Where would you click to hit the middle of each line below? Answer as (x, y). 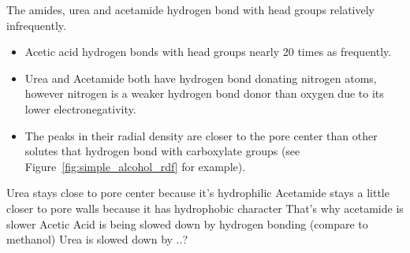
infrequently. (36, 25)
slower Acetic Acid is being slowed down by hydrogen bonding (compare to (187, 223)
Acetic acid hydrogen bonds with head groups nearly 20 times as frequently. (208, 52)
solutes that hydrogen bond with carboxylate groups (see (162, 151)
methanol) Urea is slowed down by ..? (97, 239)
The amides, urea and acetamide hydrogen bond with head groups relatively (190, 9)
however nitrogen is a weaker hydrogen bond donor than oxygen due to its (204, 93)
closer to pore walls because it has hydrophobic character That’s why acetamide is (205, 208)
